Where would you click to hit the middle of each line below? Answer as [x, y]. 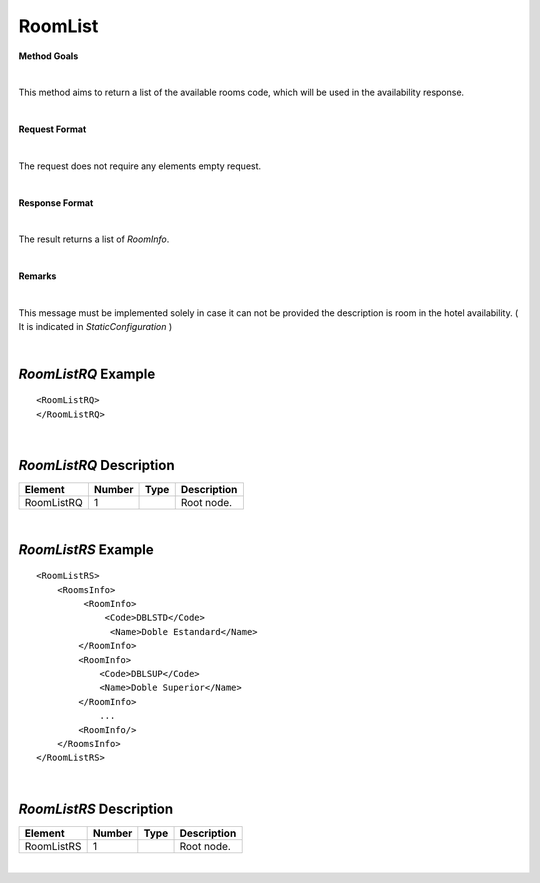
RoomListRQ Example [87, 373]
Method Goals [48, 56]
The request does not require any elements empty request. [140, 166]
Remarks [37, 276]
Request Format [52, 129]
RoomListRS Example [86, 549]
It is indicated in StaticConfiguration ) [95, 327]
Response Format [56, 202]
